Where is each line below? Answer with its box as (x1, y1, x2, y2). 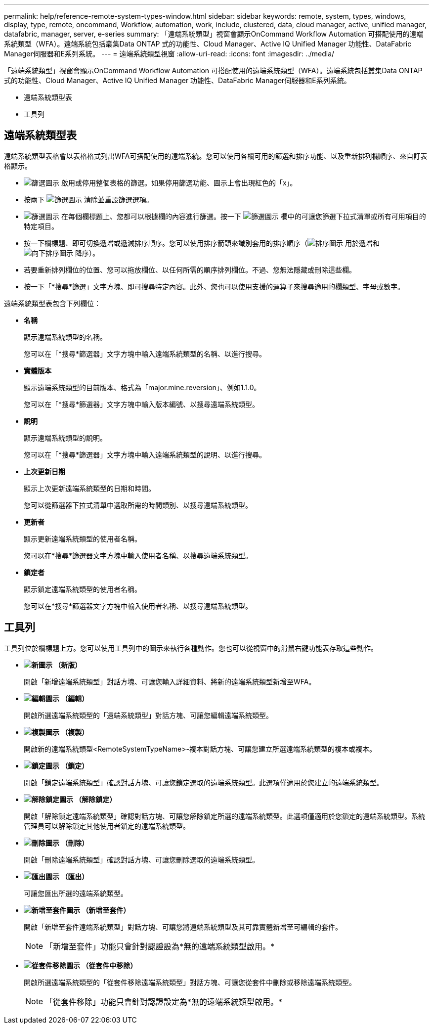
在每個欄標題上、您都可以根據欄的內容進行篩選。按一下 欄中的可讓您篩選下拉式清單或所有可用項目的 (61, 212, 426, 221)
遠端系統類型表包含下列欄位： (4, 299, 101, 308)
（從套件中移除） (82, 961, 137, 970)
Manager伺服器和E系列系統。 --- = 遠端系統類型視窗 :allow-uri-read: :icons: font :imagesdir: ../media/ (4, 49, 335, 58)
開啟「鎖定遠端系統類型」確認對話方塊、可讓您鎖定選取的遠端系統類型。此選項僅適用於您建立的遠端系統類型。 (24, 778, 384, 787)
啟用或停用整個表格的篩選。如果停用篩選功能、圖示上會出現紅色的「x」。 (61, 178, 297, 187)
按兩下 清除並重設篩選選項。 (24, 195, 153, 204)
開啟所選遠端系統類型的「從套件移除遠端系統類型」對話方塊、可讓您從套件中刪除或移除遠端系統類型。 (24, 978, 356, 986)
